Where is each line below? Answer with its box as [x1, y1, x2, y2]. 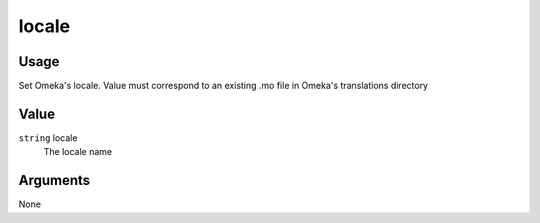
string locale [18, 131, 78, 144]
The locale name [43, 146, 113, 158]
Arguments [18, 172, 91, 189]
